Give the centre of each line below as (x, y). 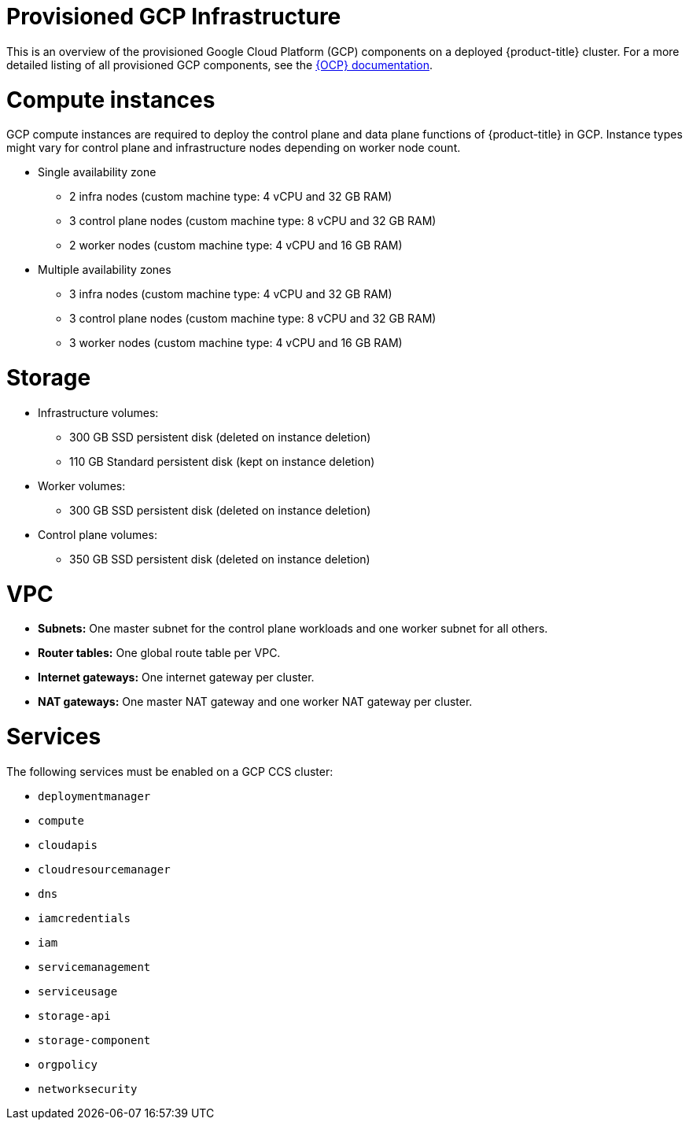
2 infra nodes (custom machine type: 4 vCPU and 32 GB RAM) (231, 197)
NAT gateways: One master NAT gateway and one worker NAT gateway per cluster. (255, 702)
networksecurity (88, 1089)
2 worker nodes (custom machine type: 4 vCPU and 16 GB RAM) (236, 246)
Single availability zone (97, 172)
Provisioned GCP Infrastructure (174, 17)
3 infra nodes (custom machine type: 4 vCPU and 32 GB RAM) (231, 294)
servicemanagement (94, 967)
